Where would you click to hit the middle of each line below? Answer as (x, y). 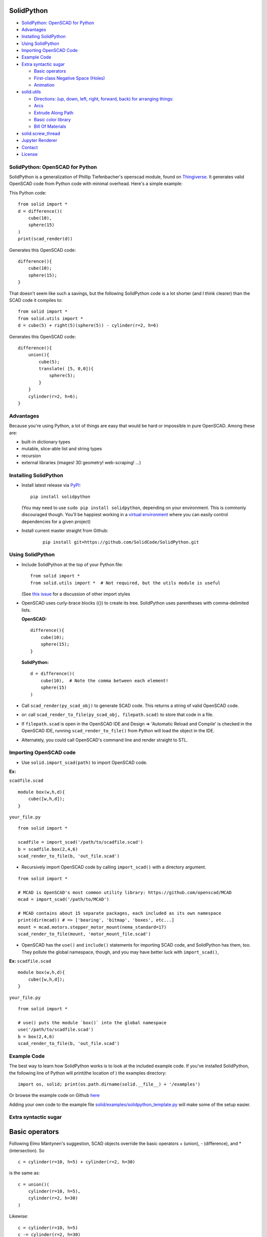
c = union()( (34, 1184)
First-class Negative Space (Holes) (69, 78)
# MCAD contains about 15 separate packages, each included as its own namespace (120, 913)
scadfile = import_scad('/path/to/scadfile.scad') (81, 842)
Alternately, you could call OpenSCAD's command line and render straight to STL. (105, 740)
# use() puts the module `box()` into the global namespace (92, 1023)
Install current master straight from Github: (65, 531)
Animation (44, 85)
